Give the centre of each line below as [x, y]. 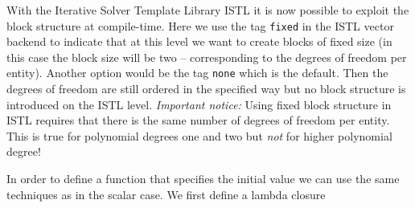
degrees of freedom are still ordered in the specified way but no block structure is [206, 89]
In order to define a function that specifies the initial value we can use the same [203, 179]
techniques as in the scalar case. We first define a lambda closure [166, 194]
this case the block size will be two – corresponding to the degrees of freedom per [207, 57]
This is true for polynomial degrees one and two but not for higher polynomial [199, 135]
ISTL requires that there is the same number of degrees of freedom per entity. [198, 120]
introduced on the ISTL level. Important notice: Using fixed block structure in [199, 104]
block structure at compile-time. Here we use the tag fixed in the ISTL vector [200, 25]
